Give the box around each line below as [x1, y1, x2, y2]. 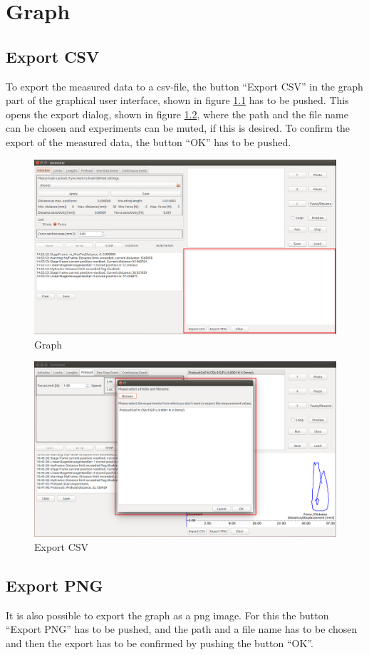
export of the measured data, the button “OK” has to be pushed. [6, 134, 291, 149]
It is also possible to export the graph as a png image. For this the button [6, 607, 329, 622]
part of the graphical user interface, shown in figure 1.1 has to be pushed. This [6, 93, 349, 108]
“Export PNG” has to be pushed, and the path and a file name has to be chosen [6, 622, 358, 636]
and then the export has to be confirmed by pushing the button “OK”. [6, 635, 313, 650]
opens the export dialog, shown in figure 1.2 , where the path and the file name [6, 106, 348, 121]
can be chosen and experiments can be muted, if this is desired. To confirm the [6, 120, 350, 135]
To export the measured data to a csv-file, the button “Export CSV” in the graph [6, 78, 363, 93]
